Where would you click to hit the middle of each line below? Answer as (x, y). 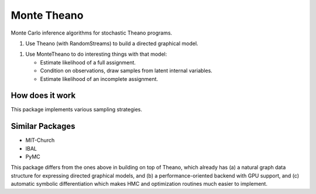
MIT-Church (40, 140)
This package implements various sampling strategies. (77, 110)
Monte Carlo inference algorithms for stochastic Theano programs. (92, 33)
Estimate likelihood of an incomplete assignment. (99, 79)
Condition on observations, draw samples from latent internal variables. (126, 71)
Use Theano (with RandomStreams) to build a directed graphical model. (112, 43)
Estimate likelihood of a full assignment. (88, 62)
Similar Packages (43, 126)
